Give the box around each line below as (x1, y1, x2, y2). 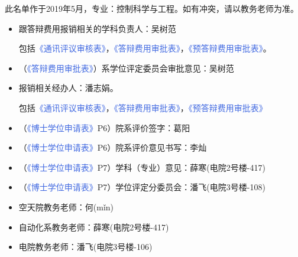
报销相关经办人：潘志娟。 (18, 82, 118, 94)
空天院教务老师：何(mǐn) (18, 200, 114, 213)
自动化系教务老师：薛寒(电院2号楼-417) (18, 220, 169, 233)
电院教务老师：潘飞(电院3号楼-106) (18, 240, 153, 253)
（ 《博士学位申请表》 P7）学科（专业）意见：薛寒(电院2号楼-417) (18, 161, 265, 173)
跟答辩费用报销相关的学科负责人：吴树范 (18, 22, 176, 34)
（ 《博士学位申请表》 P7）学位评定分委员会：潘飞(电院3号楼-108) (18, 181, 265, 193)
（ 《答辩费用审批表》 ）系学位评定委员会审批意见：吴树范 (18, 61, 234, 74)
